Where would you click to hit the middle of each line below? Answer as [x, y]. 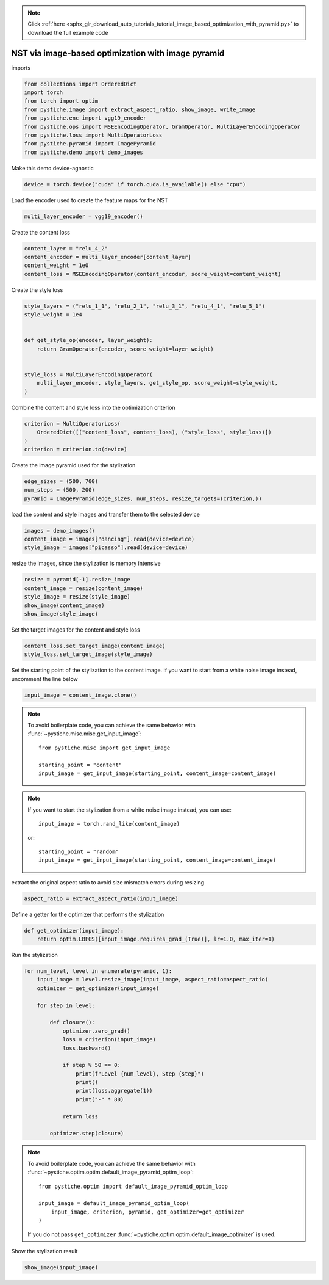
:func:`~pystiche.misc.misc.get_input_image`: [85, 734]
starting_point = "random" [79, 851]
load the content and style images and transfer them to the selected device [106, 514]
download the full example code [68, 32]
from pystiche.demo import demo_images [83, 152]
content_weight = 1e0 [56, 265]
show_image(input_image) [61, 1267]
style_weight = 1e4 [53, 315]
